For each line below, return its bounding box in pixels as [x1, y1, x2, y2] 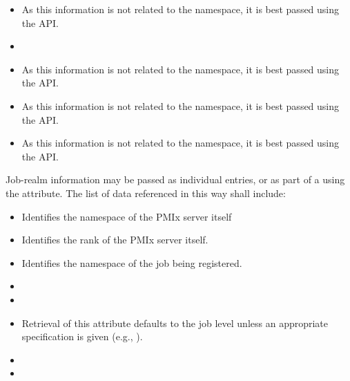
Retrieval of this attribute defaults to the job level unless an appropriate [21, 315, 329, 330]
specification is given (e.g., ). [21, 329, 143, 344]
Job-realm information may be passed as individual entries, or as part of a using [6, 172, 345, 187]
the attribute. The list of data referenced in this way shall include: [6, 185, 286, 200]
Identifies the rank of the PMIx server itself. [21, 232, 208, 247]
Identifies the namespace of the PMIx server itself [21, 209, 232, 223]
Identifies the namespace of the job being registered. [21, 255, 242, 270]
